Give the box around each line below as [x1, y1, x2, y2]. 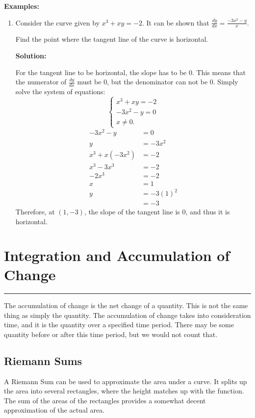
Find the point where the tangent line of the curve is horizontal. [15, 34, 208, 44]
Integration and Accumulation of [4, 245, 230, 265]
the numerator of [15, 77, 67, 87]
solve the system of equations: [15, 86, 105, 97]
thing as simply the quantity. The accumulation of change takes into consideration [4, 310, 251, 320]
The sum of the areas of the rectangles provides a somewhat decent [4, 395, 206, 405]
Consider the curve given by [15, 17, 100, 27]
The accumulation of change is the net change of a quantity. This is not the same [4, 300, 248, 310]
